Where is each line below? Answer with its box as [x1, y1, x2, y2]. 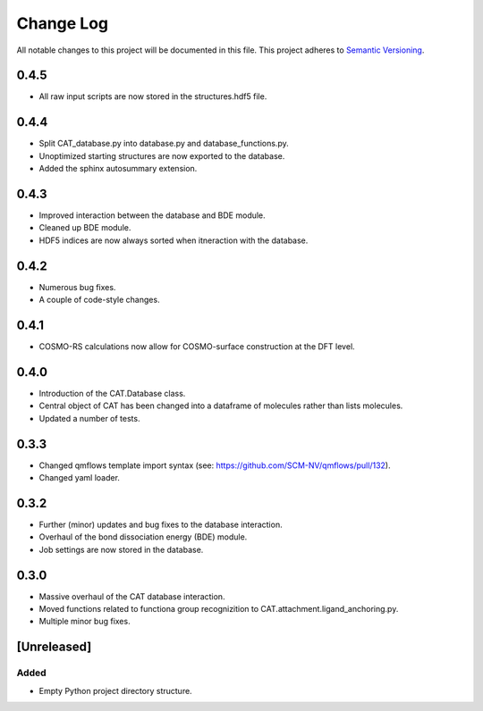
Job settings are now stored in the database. [38, 544, 204, 555]
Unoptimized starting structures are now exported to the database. [38, 150, 285, 161]
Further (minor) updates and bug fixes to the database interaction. [38, 519, 283, 530]
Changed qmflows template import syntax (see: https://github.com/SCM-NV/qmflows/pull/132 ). [38, 460, 391, 471]
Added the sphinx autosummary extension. [38, 163, 198, 174]
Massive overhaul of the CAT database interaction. [38, 590, 225, 602]
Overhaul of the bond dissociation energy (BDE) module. [38, 531, 248, 542]
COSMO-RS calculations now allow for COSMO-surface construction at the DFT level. [38, 341, 355, 352]
